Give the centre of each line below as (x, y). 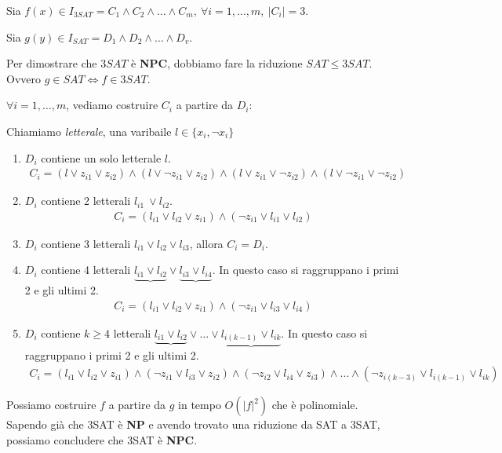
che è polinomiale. (315, 405)
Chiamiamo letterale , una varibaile (89, 131)
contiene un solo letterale (101, 157)
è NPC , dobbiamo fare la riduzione (217, 63)
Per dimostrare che (52, 63)
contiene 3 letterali (86, 243)
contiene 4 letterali (86, 270)
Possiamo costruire (51, 405)
